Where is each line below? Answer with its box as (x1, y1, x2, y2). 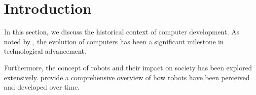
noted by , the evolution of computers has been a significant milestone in (4, 36, 224, 46)
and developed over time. (4, 82, 80, 92)
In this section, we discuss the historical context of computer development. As (4, 27, 239, 37)
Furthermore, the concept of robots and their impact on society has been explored (4, 62, 252, 72)
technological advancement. (4, 46, 86, 56)
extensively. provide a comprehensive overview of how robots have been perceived (4, 72, 250, 82)
